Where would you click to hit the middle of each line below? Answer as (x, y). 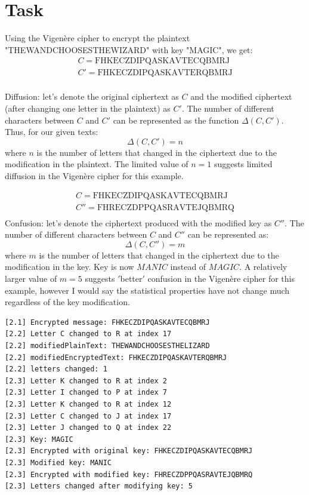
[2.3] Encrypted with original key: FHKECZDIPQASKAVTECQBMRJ (129, 451)
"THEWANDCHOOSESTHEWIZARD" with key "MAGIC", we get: (129, 49)
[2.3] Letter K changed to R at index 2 (86, 381)
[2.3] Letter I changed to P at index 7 (86, 393)
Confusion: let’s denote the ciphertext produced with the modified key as (138, 222)
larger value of (31, 279)
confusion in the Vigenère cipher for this (221, 279)
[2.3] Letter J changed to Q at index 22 (88, 428)
